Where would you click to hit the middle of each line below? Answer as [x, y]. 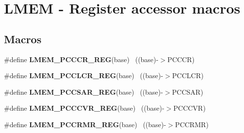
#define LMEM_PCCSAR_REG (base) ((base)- [84, 91]
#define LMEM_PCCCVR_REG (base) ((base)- [84, 108]
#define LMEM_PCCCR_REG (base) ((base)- [81, 59]
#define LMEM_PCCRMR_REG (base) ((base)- [85, 124]
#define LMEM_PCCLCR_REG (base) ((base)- [84, 75]
